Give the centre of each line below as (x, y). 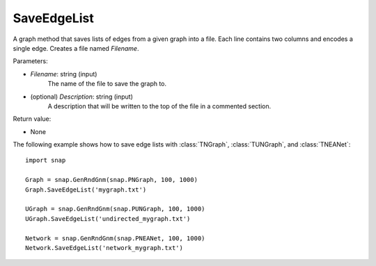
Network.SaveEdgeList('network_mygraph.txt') (104, 248)
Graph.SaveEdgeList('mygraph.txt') (86, 190)
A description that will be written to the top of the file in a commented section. (159, 106)
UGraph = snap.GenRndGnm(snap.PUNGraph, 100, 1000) (115, 209)
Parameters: (30, 61)
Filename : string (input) (64, 74)
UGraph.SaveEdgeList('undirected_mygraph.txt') (108, 218)
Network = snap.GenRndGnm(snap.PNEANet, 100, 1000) (115, 238)
